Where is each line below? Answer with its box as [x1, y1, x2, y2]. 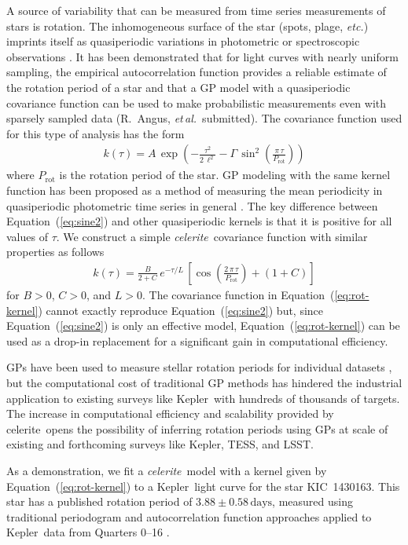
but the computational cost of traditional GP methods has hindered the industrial [6, 374, 402, 390]
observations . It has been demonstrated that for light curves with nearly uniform [6, 48, 399, 64]
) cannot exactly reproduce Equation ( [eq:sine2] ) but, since [38, 302, 324, 318]
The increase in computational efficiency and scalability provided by [6, 405, 334, 422]
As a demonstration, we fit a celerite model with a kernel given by [6, 462, 327, 478]
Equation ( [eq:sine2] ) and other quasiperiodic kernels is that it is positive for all [6, 213, 392, 229]
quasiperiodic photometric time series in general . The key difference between [6, 197, 378, 214]
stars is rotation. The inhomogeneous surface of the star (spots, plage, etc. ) [6, 17, 369, 34]
